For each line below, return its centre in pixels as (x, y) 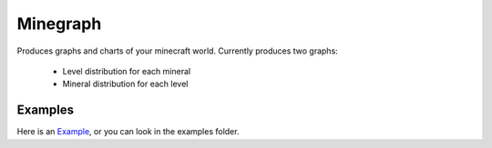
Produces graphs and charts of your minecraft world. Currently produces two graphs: (178, 51)
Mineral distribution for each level (125, 84)
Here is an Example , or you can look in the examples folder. (128, 132)
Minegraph (59, 24)
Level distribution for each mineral (127, 71)
